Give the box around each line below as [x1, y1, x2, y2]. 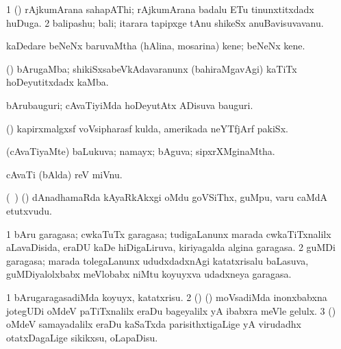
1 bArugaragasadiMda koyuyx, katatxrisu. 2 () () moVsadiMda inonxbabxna [6, 289, 327, 304]
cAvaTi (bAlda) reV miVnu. [6, 167, 123, 181]
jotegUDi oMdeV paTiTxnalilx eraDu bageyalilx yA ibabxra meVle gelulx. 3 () [6, 303, 336, 317]
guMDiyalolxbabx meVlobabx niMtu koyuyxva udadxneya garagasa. [6, 267, 292, 281]
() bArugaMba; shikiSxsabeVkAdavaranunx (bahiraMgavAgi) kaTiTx [6, 61, 297, 75]
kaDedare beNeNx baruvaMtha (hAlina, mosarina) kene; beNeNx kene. [6, 38, 305, 53]
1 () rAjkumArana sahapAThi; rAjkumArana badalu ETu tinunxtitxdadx [6, 2, 314, 16]
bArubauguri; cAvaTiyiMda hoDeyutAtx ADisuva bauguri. [6, 97, 253, 112]
